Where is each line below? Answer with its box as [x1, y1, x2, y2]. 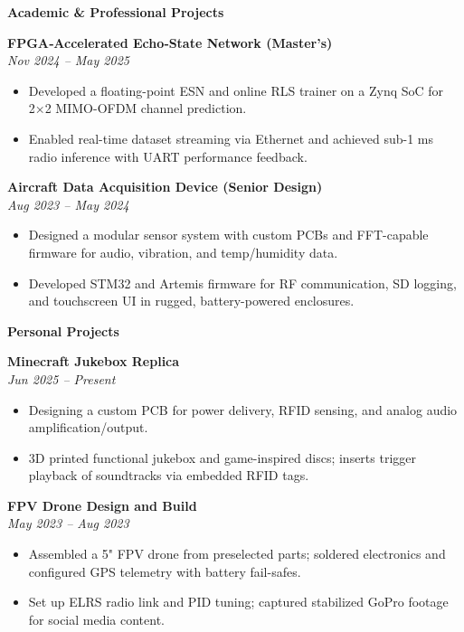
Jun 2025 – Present [7, 369, 116, 388]
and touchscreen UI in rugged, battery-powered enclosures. [28, 291, 355, 310]
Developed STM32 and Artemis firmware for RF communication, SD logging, [28, 273, 457, 292]
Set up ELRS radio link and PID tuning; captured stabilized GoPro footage [28, 592, 449, 611]
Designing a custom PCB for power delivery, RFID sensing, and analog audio [28, 400, 458, 419]
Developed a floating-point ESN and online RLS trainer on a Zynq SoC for [28, 80, 444, 99]
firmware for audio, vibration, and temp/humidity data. [28, 242, 338, 261]
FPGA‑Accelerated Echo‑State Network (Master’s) [7, 33, 333, 52]
